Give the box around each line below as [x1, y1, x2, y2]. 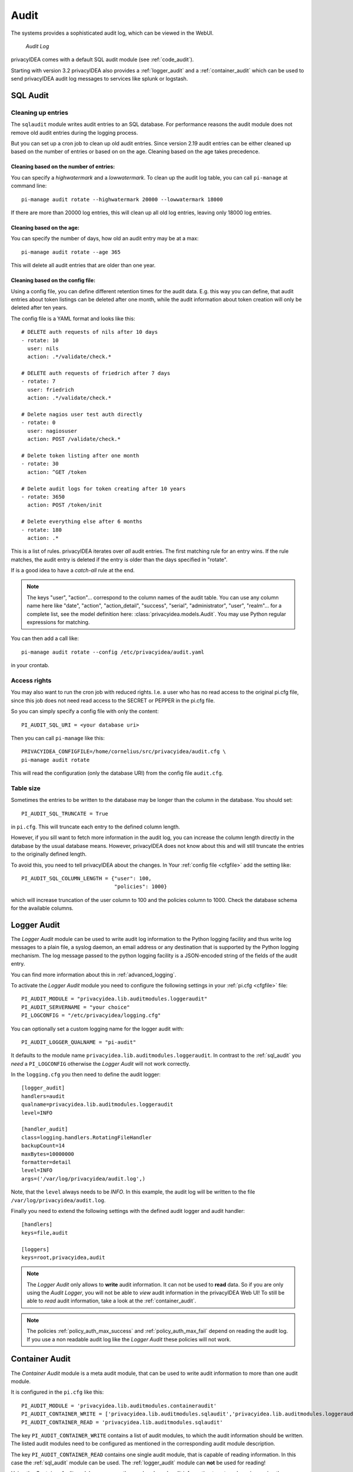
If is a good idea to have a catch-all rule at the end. [11, 567, 135, 574]
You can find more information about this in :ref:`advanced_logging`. [11, 971, 176, 978]
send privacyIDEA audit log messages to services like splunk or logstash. [11, 75, 188, 82]
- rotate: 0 [21, 419, 56, 426]
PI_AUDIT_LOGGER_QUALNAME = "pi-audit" [21, 1039, 136, 1045]
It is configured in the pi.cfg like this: [11, 1388, 104, 1395]
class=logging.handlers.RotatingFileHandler [21, 1134, 152, 1141]
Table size [11, 784, 41, 792]
